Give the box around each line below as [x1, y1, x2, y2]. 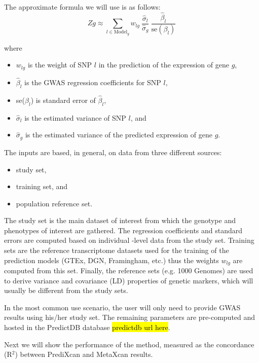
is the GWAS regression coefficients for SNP [24, 77, 161, 88]
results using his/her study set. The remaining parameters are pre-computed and [4, 312, 255, 322]
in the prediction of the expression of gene [98, 59, 229, 70]
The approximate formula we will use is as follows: [4, 2, 161, 12]
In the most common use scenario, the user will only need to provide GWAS [4, 302, 241, 312]
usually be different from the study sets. [4, 285, 128, 296]
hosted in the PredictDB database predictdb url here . [4, 322, 170, 333]
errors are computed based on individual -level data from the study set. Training [4, 235, 254, 245]
